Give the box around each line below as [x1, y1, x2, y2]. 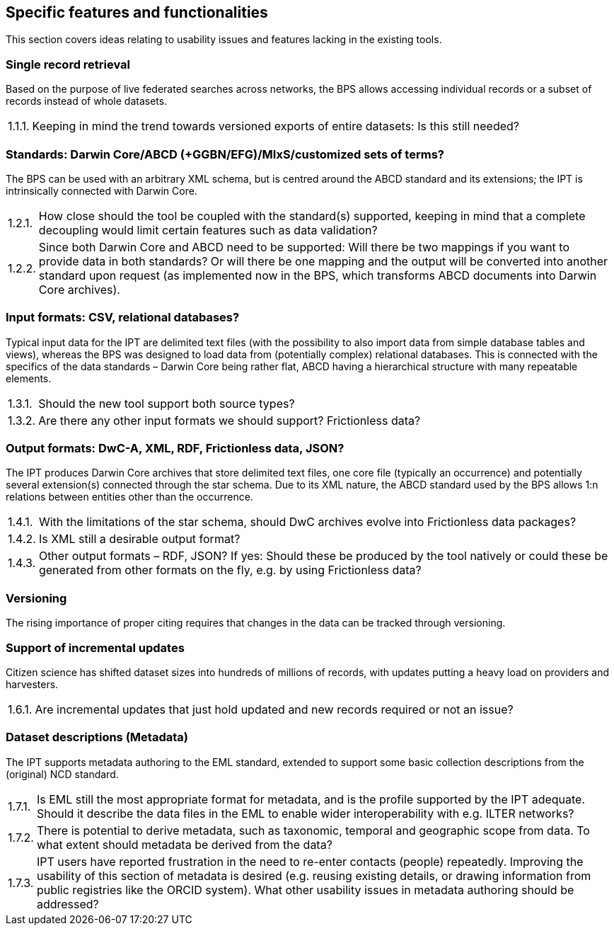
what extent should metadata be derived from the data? [36, 837, 332, 852]
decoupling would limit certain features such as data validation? [38, 222, 378, 237]
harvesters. [6, 678, 59, 690]
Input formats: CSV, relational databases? [6, 310, 240, 325]
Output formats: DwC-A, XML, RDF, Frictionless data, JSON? [6, 441, 344, 456]
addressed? [36, 896, 99, 911]
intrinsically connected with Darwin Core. [6, 184, 197, 197]
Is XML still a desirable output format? [38, 532, 241, 547]
